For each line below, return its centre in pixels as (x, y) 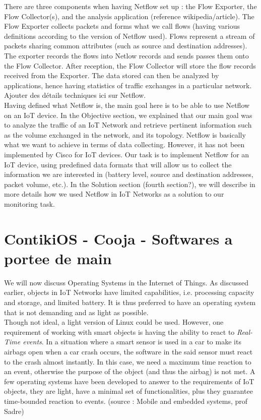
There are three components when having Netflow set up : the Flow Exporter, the (130, 6)
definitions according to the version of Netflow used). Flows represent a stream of (129, 36)
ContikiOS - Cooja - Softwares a (118, 238)
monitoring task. (29, 203)
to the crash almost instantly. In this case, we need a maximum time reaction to (128, 361)
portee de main (58, 258)
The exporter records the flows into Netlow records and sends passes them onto (126, 55)
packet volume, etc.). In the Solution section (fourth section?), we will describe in (130, 184)
